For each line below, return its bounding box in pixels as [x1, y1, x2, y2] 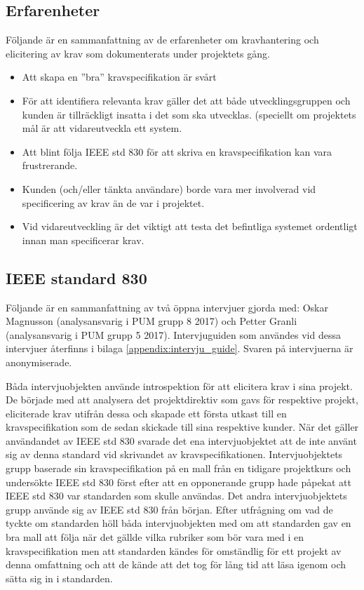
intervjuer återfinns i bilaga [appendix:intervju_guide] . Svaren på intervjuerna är [6, 341, 353, 356]
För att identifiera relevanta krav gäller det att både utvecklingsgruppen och [22, 93, 351, 107]
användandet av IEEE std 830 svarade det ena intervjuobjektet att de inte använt [6, 433, 357, 448]
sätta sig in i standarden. [6, 570, 113, 585]
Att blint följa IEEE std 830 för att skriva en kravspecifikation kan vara [22, 144, 332, 159]
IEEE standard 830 [6, 267, 147, 288]
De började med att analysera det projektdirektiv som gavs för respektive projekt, [6, 392, 358, 407]
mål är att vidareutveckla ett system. [22, 121, 182, 135]
